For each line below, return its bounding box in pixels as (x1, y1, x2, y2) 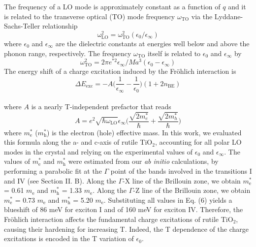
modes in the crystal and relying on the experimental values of (4, 146, 193, 156)
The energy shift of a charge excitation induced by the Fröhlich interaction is (4, 66, 236, 76)
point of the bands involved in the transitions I (110, 165, 252, 176)
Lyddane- (214, 11, 243, 21)
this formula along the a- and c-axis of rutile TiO (4, 137, 153, 147)
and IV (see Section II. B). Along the (4, 175, 116, 185)
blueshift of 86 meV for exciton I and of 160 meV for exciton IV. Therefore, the (4, 204, 243, 215)
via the (191, 11, 213, 21)
